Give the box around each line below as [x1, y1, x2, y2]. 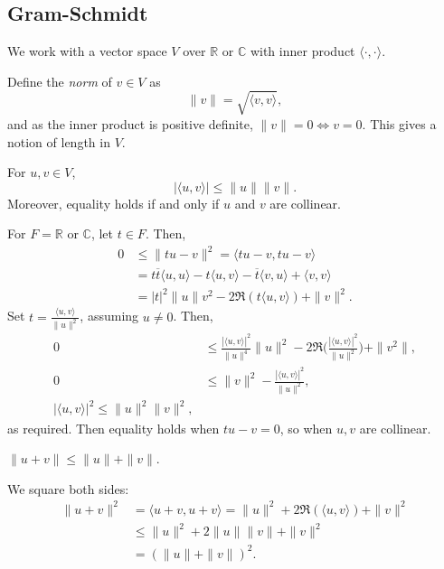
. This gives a [362, 114, 437, 133]
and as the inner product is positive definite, [7, 114, 253, 133]
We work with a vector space [7, 42, 167, 61]
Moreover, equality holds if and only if [7, 193, 220, 212]
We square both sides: [7, 479, 129, 498]
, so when [279, 418, 333, 437]
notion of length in [7, 132, 110, 151]
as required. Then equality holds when [7, 418, 220, 437]
